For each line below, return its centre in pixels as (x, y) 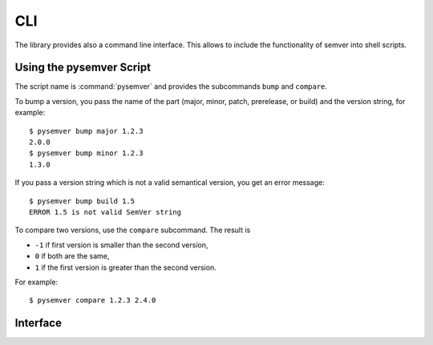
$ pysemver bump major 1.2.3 (86, 131)
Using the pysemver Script (83, 68)
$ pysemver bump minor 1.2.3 (86, 153)
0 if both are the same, (72, 256)
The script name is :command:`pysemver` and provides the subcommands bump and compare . (171, 86)
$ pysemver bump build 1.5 (82, 201)
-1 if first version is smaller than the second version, (121, 245)
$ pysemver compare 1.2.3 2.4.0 (93, 301)
